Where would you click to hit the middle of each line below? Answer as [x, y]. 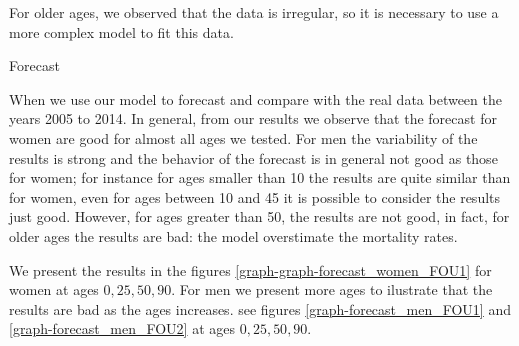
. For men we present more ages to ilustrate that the [332, 289]
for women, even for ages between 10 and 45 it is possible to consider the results [255, 196]
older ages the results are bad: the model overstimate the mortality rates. [233, 235]
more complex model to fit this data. [121, 31]
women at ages [54, 289]
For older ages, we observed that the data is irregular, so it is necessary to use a [254, 12]
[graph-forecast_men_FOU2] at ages [122, 328]
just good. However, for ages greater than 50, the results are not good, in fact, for [259, 216]
